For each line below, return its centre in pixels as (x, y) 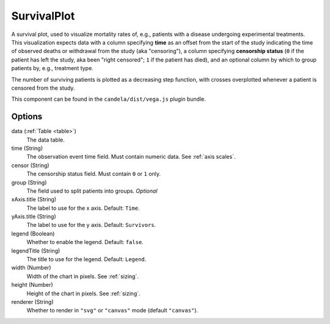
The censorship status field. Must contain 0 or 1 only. (94, 174)
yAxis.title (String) (34, 217)
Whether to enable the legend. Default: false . (85, 242)
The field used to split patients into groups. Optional (92, 191)
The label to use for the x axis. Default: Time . (83, 208)
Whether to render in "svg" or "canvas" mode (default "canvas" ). (112, 311)
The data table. (46, 140)
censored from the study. (43, 88)
